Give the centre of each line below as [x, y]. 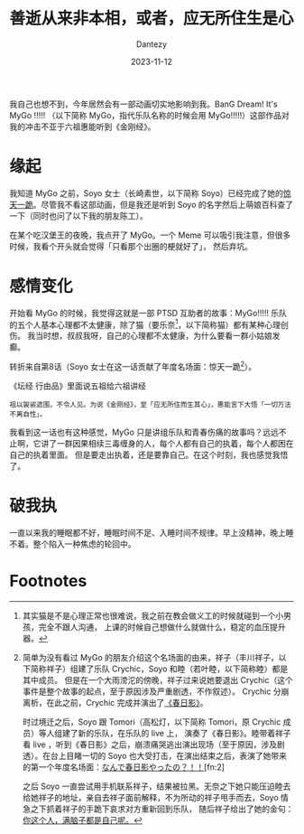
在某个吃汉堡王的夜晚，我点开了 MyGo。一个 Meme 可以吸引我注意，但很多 [150, 235]
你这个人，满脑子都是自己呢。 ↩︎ [82, 820]
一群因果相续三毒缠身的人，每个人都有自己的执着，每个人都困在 [175, 444]
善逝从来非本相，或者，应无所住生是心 [152, 19]
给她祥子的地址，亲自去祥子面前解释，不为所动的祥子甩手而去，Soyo [150, 797]
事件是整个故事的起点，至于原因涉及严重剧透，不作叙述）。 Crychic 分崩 [156, 691]
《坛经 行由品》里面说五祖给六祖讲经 [78, 386]
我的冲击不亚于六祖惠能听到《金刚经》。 [83, 127]
